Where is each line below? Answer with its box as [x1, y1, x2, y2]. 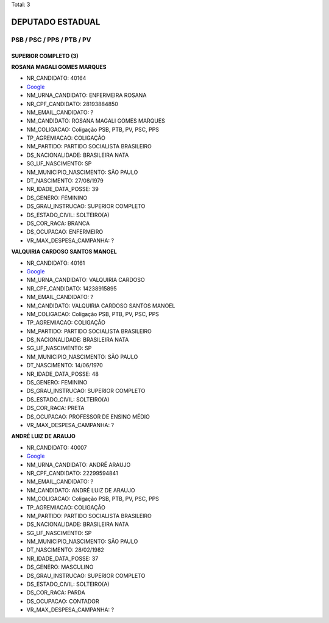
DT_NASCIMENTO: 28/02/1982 [26, 546, 105, 553]
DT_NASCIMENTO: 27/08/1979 [26, 177, 104, 184]
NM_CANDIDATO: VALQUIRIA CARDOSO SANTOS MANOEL [26, 302, 175, 309]
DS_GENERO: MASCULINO [26, 563, 94, 571]
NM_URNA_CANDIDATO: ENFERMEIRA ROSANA [26, 92, 147, 99]
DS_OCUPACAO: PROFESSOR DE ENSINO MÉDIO [26, 412, 150, 420]
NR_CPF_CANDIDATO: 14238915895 [26, 284, 117, 292]
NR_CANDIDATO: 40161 [26, 259, 85, 267]
